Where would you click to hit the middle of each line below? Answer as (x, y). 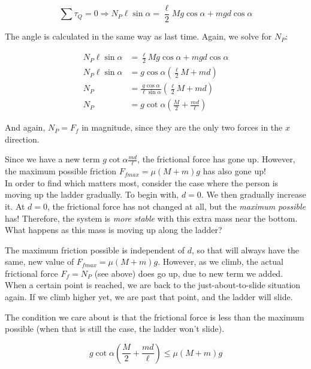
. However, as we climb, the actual (221, 261)
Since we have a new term (52, 159)
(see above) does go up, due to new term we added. (189, 273)
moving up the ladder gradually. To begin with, (92, 194)
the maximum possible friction (61, 171)
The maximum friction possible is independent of (95, 249)
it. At (15, 206)
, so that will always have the (246, 249)
